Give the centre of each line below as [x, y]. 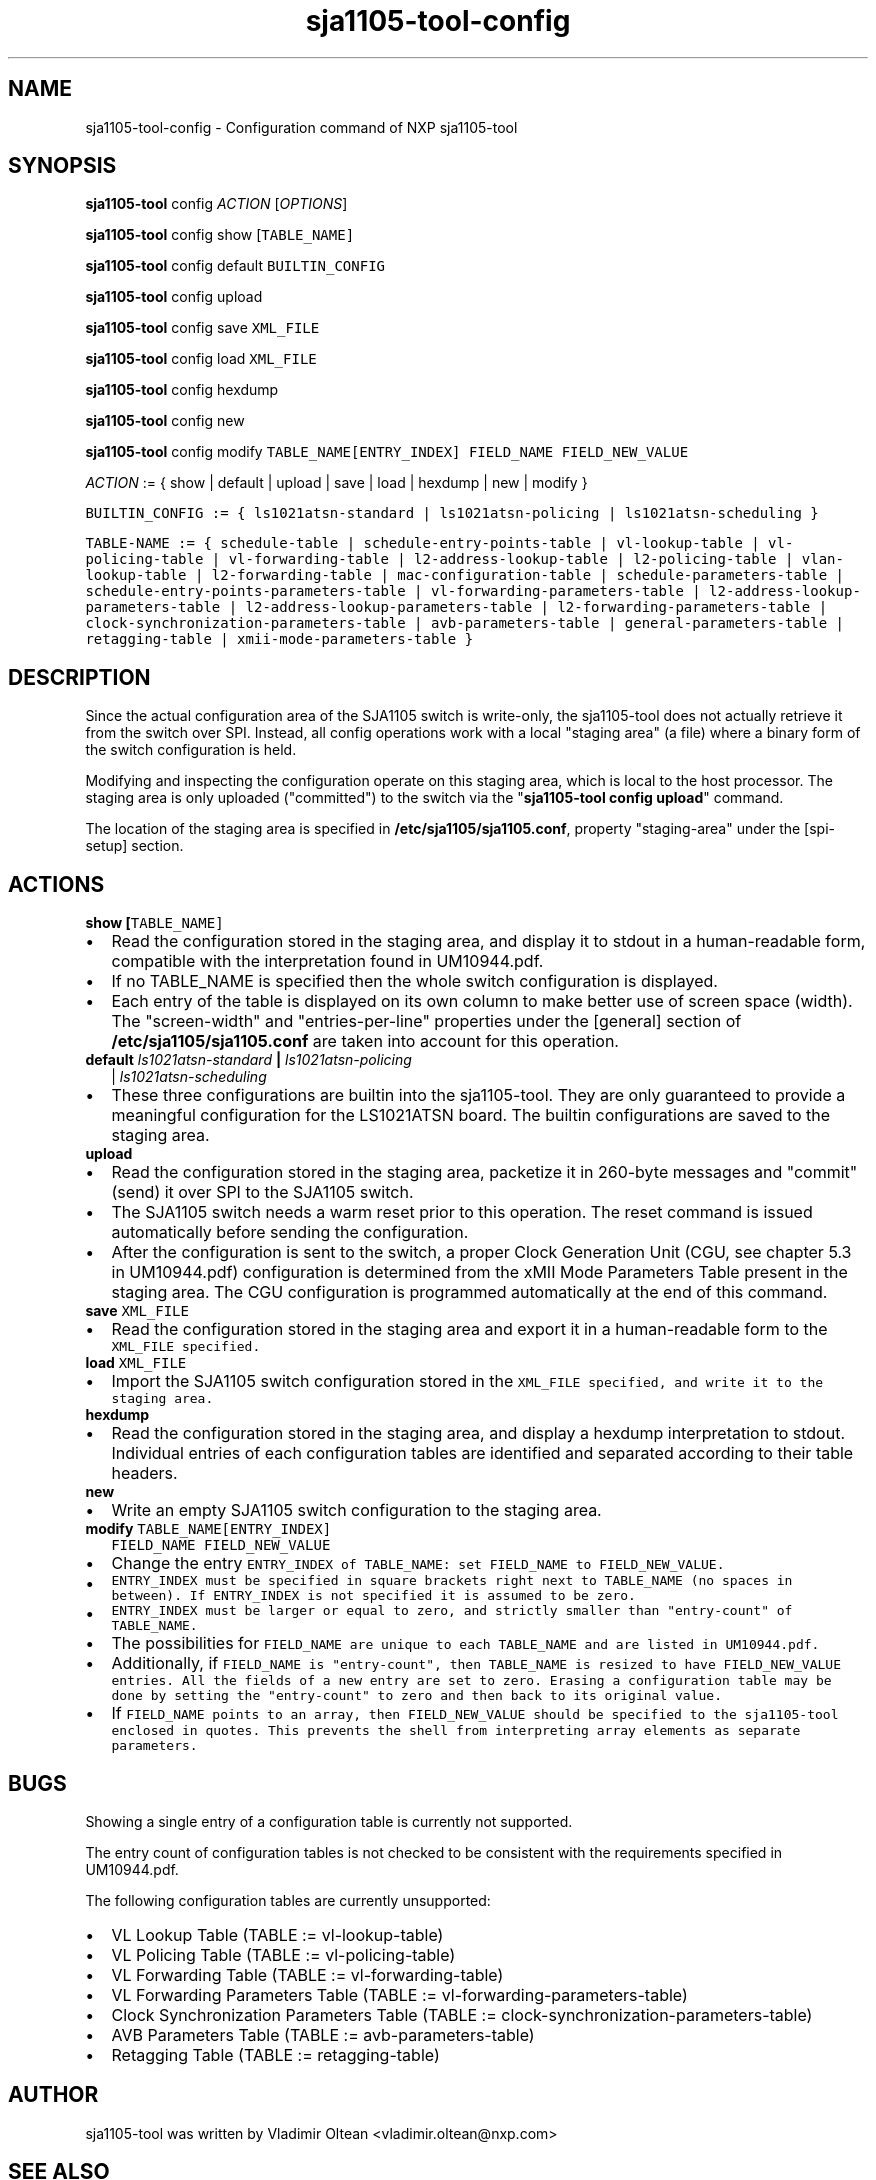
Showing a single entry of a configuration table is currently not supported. [329, 1821]
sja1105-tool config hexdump [182, 390]
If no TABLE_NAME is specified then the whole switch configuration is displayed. [414, 981]
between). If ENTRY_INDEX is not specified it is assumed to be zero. [373, 1596]
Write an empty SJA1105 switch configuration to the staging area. [356, 1510]
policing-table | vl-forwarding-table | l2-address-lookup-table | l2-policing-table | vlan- [464, 559]
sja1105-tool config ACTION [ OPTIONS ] [216, 204]
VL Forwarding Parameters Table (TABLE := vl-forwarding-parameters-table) [399, 1994]
